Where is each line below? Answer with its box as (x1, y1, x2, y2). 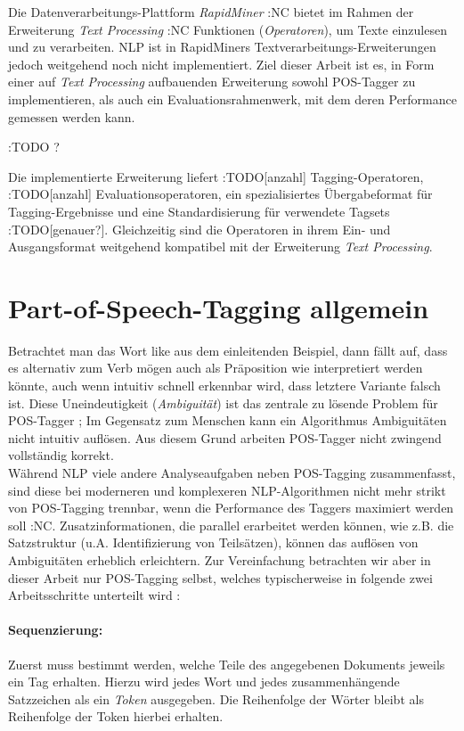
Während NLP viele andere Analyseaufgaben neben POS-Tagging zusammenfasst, (8, 464, 456, 481)
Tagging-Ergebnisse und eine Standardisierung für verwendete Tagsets (8, 201, 390, 220)
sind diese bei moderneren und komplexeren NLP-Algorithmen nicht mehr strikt (8, 480, 446, 499)
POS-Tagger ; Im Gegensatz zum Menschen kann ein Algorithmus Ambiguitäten (8, 411, 447, 430)
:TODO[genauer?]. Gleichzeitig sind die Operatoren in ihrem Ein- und (8, 219, 391, 238)
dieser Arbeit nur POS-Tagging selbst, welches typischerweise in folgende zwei (8, 568, 433, 587)
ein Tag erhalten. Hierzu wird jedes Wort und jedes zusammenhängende (8, 672, 400, 691)
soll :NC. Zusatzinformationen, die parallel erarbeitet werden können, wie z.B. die (8, 515, 454, 534)
